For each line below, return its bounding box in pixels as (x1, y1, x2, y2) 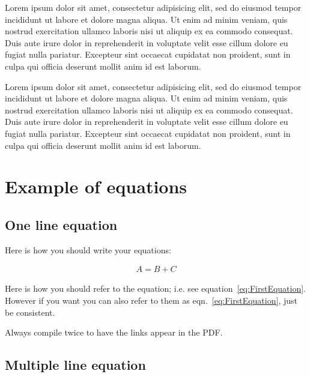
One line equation (5, 215, 118, 234)
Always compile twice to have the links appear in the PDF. (5, 326, 223, 339)
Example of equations (5, 174, 187, 199)
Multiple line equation (5, 355, 146, 374)
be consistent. (5, 306, 55, 318)
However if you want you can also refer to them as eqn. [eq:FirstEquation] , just (5, 294, 297, 306)
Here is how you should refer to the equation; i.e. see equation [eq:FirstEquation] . (5, 282, 306, 295)
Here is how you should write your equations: (5, 243, 171, 256)
